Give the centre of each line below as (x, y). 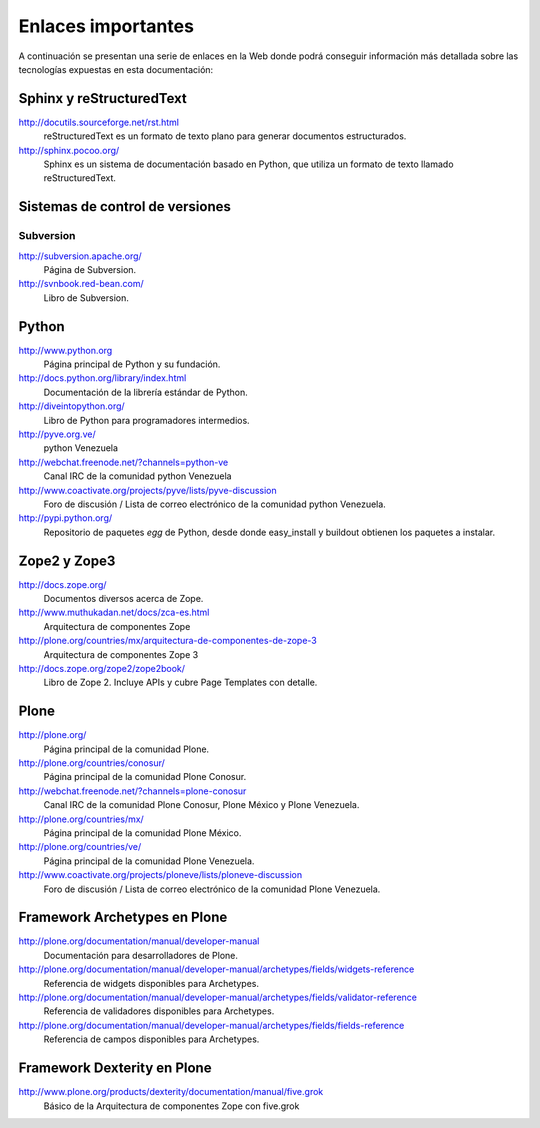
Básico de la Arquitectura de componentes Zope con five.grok (171, 1106)
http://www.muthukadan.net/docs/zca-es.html (114, 612)
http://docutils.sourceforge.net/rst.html (99, 122)
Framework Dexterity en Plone (115, 1068)
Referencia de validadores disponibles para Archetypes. (159, 1011)
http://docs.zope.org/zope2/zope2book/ (101, 668)
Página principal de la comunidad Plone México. (142, 833)
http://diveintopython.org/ (71, 406)
